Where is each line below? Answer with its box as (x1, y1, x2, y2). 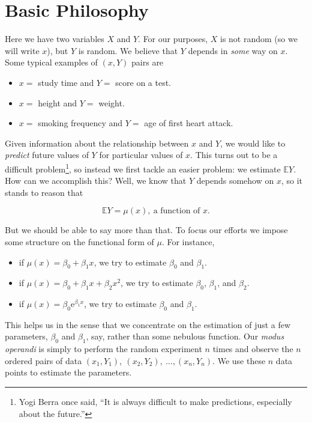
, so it (281, 174, 302, 187)
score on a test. (115, 76, 172, 88)
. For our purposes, (138, 32, 208, 45)
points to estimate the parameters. (5, 366, 132, 379)
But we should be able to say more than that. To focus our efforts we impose (5, 224, 288, 236)
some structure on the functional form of (5, 235, 154, 248)
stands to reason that (5, 186, 83, 198)
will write (5, 44, 40, 56)
